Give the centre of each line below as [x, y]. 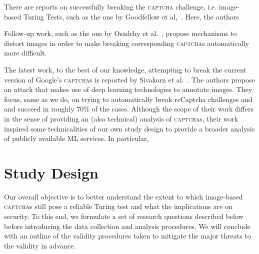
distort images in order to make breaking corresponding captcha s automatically [126, 43]
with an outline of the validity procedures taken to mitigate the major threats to [127, 236]
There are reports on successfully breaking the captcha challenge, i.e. [110, 6]
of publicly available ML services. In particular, [76, 138]
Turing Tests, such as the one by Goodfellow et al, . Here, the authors [131, 16]
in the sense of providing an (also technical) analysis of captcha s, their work [121, 118]
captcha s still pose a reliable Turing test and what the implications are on [118, 206]
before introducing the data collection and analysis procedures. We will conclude [127, 226]
